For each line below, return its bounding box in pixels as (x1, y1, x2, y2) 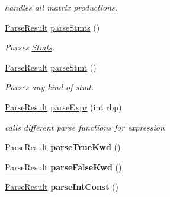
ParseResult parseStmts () (5, 21, 100, 33)
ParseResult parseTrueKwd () (5, 141, 121, 153)
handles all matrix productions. (5, 1, 118, 13)
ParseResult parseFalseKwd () (5, 160, 122, 173)
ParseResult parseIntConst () (5, 180, 119, 193)
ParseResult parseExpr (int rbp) (5, 100, 122, 113)
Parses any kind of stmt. (5, 81, 94, 93)
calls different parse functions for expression (5, 120, 165, 133)
